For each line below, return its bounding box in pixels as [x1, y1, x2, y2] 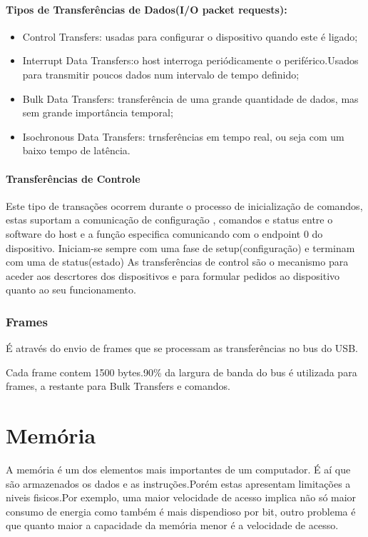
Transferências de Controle [6, 171, 140, 186]
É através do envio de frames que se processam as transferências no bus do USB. [6, 341, 358, 356]
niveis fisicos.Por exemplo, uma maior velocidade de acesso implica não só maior [6, 490, 357, 505]
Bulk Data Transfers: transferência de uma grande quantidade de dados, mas [22, 91, 359, 106]
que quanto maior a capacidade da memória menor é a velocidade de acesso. [6, 518, 339, 533]
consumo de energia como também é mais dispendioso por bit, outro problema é [6, 503, 356, 518]
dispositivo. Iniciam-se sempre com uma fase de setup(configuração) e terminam [6, 240, 355, 255]
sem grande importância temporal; [22, 105, 173, 120]
